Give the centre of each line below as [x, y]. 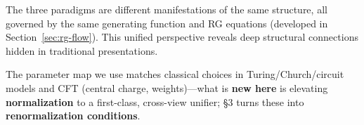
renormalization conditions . [73, 116]
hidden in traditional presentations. [82, 50]
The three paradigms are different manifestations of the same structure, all [167, 9]
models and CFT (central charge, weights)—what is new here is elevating [167, 87]
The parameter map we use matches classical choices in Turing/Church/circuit [175, 74]
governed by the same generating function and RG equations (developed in [167, 23]
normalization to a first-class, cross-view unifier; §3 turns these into [155, 101]
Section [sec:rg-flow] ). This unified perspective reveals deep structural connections [182, 37]
